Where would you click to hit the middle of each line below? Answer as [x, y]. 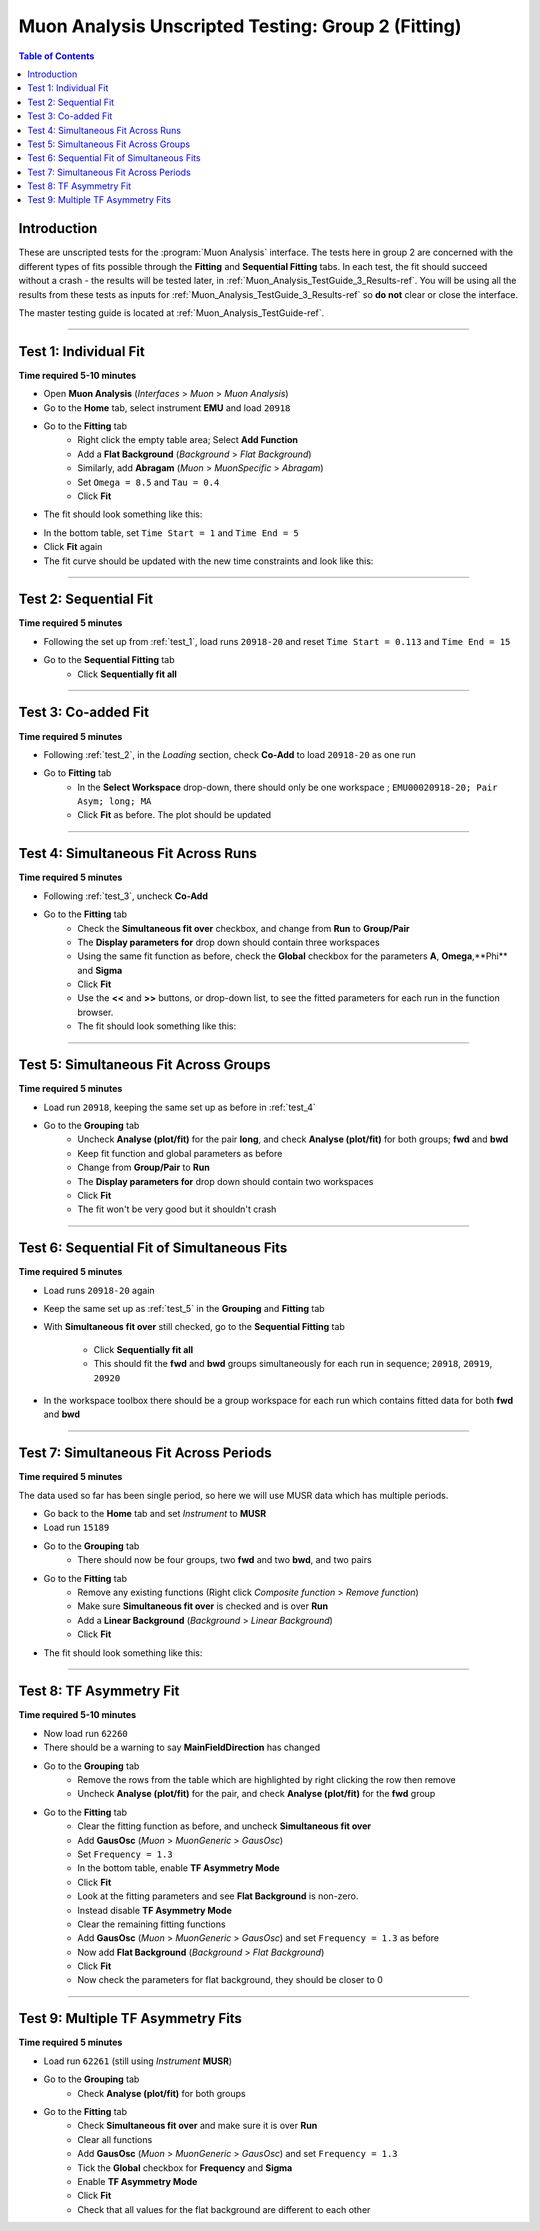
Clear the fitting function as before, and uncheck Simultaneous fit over [224, 1826]
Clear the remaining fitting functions [151, 1924]
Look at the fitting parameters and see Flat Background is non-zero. [218, 1896]
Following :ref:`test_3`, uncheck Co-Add [126, 896]
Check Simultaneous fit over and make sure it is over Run [197, 2126]
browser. [95, 1012]
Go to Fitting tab [77, 773]
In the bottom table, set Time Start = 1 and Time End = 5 [171, 532]
